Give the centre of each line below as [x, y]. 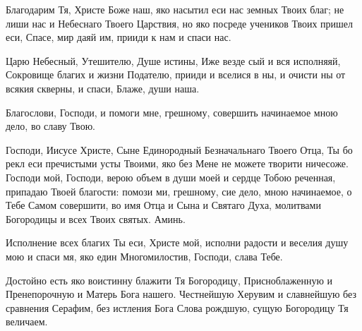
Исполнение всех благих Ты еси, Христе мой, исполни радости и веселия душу [177, 242]
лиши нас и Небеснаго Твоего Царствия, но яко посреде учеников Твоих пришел [180, 23]
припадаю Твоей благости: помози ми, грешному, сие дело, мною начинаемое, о [179, 191]
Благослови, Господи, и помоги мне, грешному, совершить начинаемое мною [172, 112]
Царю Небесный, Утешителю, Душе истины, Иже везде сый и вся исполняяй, [173, 60]
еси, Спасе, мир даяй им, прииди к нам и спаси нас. [119, 37]
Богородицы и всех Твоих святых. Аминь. [96, 218]
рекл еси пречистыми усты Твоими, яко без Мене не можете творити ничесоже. [177, 163]
